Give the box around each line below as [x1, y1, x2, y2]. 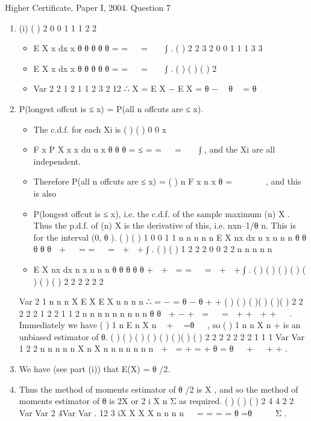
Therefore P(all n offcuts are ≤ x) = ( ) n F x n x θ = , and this [33, 175, 301, 188]
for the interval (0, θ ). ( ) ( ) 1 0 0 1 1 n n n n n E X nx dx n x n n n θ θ [33, 230, 307, 243]
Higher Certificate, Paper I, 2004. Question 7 [5, 1, 171, 13]
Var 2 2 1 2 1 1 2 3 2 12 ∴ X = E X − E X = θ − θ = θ [33, 82, 257, 95]
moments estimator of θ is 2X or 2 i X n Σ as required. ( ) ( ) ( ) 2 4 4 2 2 [19, 394, 294, 407]
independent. [33, 154, 81, 167]
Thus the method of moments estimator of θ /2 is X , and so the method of [19, 382, 298, 395]
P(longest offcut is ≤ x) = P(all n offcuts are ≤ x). [19, 102, 204, 115]
